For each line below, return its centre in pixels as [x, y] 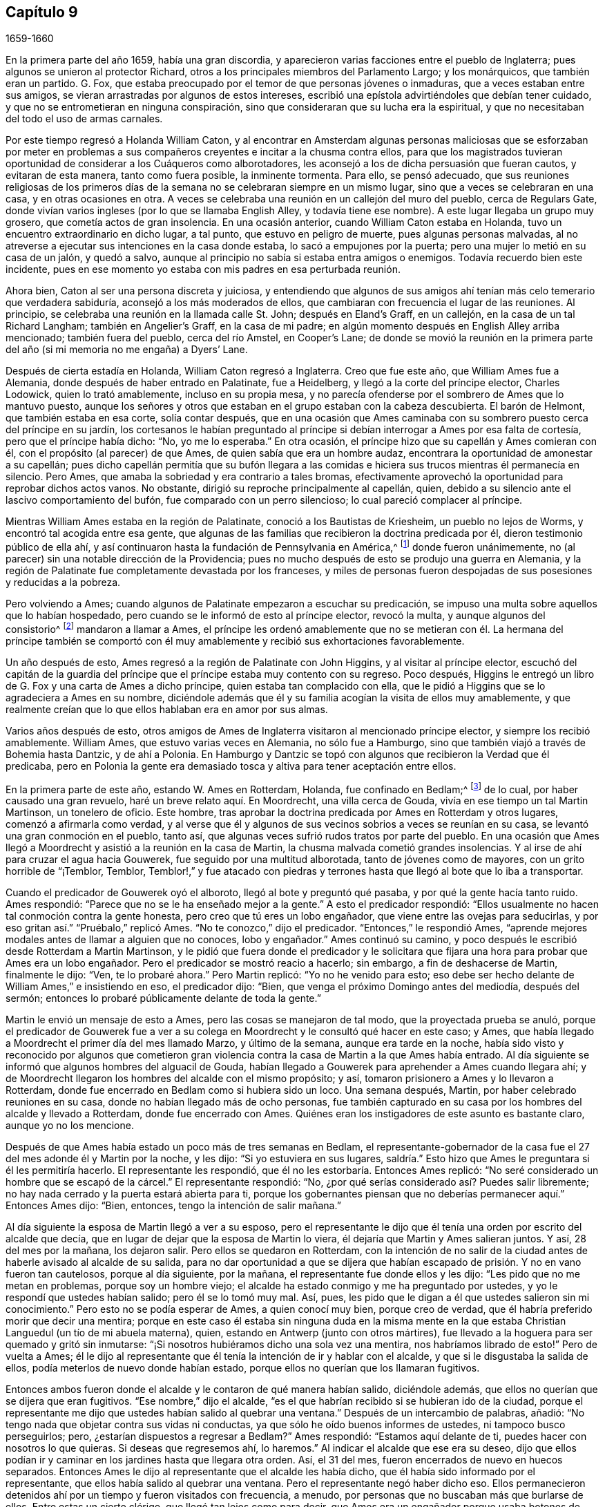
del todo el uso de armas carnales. [84, 119]
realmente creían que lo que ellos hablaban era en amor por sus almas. [167, 709]
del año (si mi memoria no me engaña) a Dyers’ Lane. [127, 350]
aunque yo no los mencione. [70, 1126]
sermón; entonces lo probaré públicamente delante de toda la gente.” [163, 998]
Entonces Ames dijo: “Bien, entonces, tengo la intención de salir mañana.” [173, 1206]
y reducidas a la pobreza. [63, 582]
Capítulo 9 [42, 12]
